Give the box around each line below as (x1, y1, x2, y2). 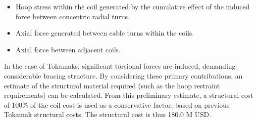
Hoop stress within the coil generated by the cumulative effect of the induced (15, 1, 250, 11)
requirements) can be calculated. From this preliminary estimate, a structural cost (4, 90, 254, 100)
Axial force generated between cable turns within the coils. (15, 28, 194, 38)
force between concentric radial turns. (15, 11, 130, 21)
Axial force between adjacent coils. (15, 44, 121, 54)
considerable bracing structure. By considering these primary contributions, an (4, 70, 243, 81)
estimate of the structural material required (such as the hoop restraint (4, 80, 220, 90)
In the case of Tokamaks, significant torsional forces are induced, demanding (4, 61, 236, 71)
